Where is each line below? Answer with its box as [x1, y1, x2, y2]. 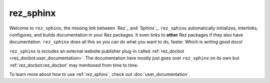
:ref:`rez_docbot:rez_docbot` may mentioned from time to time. [9, 62, 138, 68]
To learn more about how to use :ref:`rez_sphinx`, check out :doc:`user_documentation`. [9, 71, 190, 77]
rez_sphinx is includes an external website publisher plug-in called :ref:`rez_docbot [9, 48, 184, 54]
